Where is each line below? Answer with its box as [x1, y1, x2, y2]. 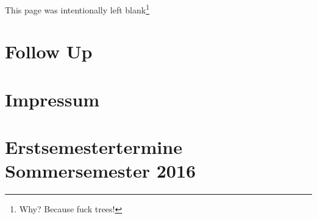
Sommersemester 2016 [5, 158, 196, 183]
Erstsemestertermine [5, 134, 182, 159]
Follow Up [5, 39, 93, 64]
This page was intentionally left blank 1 [5, 2, 150, 16]
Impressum [5, 86, 100, 111]
